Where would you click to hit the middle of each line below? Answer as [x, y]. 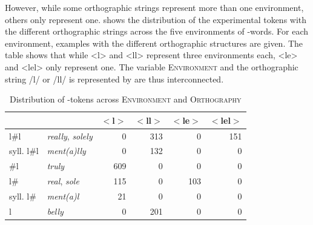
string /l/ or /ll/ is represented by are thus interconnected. [114, 79]
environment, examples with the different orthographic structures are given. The [154, 43]
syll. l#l [24, 151]
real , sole [63, 181]
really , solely [70, 136]
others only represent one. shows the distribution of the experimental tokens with [156, 19]
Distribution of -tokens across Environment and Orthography [126, 99]
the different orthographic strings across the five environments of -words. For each [157, 31]
